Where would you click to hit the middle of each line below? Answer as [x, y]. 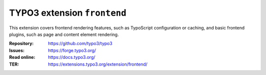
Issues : [17, 50]
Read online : [22, 57]
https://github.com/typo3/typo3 [80, 44]
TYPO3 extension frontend [68, 13]
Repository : [21, 44]
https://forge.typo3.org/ [72, 50]
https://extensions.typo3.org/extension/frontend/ [98, 64]
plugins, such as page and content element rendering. [64, 34]
